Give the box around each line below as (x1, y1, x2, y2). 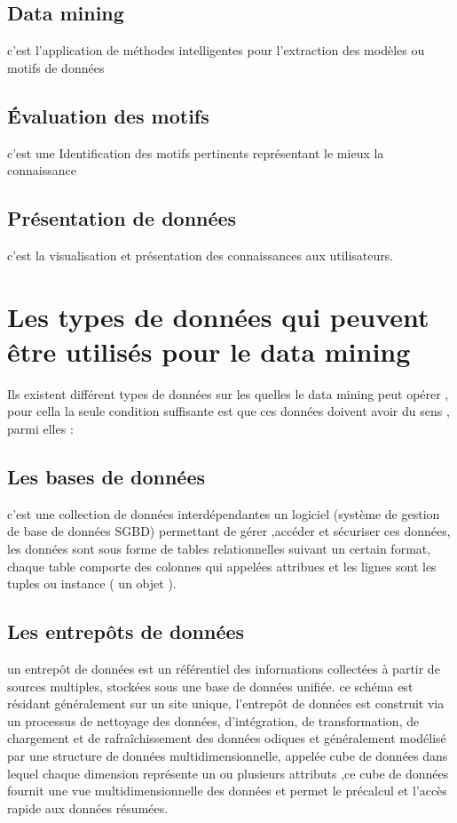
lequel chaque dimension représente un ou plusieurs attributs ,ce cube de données (7, 763, 449, 782)
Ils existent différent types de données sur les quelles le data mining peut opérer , (7, 384, 449, 403)
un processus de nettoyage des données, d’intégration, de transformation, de (7, 711, 420, 730)
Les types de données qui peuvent (7, 298, 429, 334)
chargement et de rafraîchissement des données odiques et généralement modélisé (7, 729, 446, 747)
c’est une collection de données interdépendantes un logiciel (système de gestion (7, 504, 440, 523)
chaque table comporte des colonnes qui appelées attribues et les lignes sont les (7, 556, 437, 575)
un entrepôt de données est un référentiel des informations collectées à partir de (7, 659, 440, 678)
